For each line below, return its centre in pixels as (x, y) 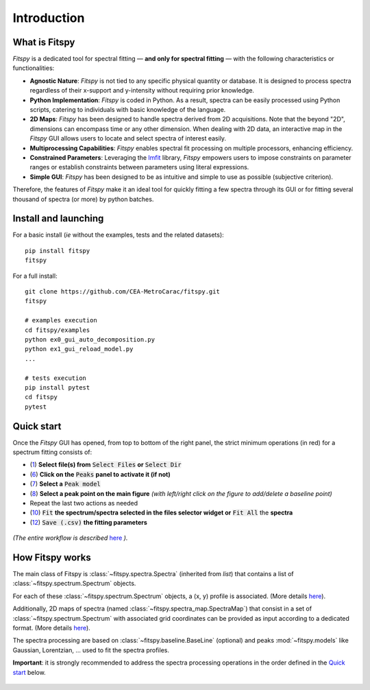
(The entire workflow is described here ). (70, 538)
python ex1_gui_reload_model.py (79, 349)
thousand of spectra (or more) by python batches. (83, 199)
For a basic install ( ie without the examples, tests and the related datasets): (118, 235)
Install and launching (58, 218)
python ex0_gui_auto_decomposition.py (90, 339)
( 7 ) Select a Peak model (65, 484)
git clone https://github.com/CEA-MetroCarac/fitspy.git (123, 292)
